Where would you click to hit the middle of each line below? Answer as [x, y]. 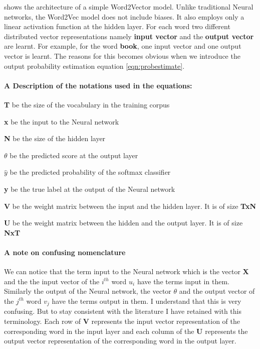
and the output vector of [217, 291]
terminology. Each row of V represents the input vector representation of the [122, 321]
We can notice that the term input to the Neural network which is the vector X [126, 271]
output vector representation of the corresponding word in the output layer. [120, 341]
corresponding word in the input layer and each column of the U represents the [126, 331]
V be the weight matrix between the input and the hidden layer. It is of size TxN [130, 206]
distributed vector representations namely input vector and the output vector [129, 36]
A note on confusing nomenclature [65, 252]
